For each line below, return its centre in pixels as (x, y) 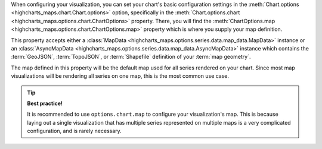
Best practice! (45, 103)
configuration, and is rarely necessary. (74, 131)
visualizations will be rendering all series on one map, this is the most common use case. (120, 76)
